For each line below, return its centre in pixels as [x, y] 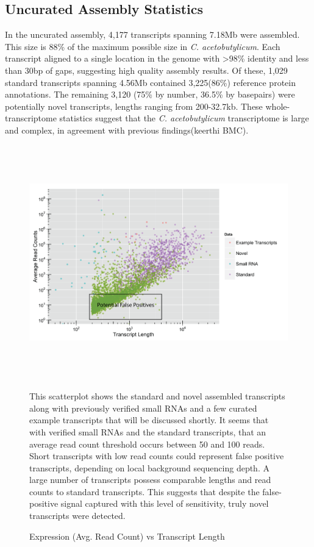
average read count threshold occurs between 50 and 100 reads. [147, 444]
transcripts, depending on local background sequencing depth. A [149, 467]
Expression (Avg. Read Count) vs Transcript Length [127, 536]
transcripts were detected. [77, 516]
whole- [278, 106]
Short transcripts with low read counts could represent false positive [157, 456]
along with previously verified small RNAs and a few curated [143, 408]
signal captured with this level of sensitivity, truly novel [165, 503]
